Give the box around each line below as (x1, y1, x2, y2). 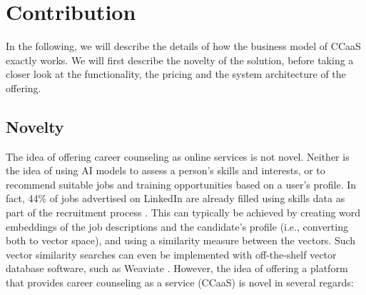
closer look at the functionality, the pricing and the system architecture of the (6, 66, 346, 81)
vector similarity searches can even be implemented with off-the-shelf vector (6, 246, 337, 261)
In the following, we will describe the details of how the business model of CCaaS (6, 39, 361, 54)
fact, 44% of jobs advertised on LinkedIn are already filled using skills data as (6, 191, 345, 206)
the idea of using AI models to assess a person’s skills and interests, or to (6, 163, 325, 178)
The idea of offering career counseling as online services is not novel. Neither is (6, 149, 350, 164)
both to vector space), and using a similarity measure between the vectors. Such (6, 233, 356, 248)
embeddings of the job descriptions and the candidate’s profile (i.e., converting (6, 219, 348, 234)
